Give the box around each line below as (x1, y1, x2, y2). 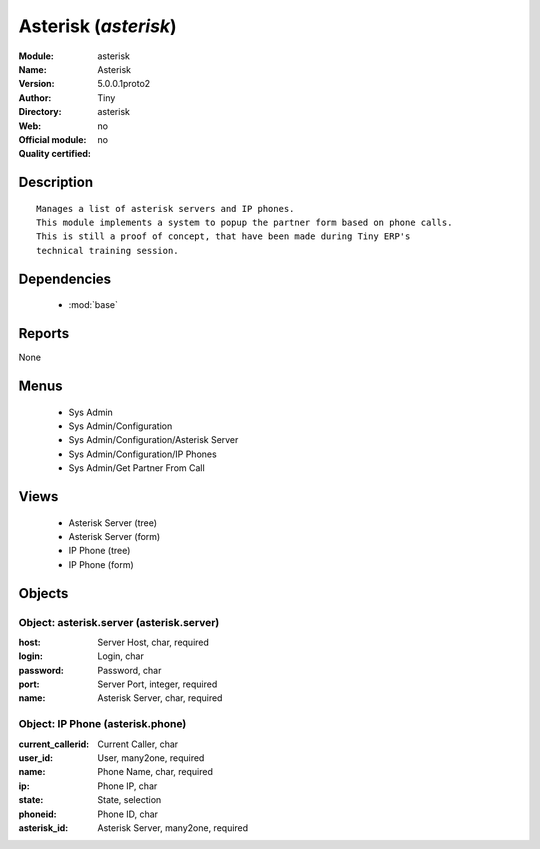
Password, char (97, 664, 162, 676)
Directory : (18, 106, 62, 118)
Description (18, 174, 94, 191)
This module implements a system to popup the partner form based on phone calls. (36, 217, 453, 229)
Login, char (97, 650, 144, 662)
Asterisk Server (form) (68, 530, 161, 542)
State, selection (97, 794, 162, 806)
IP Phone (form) (68, 558, 134, 570)
